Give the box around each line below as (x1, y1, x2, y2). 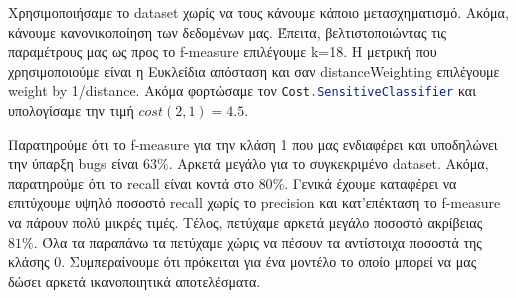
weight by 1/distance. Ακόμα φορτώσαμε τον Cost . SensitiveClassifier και (8, 80, 476, 101)
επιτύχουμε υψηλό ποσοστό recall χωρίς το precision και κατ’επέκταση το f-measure (8, 192, 501, 213)
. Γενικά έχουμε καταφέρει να (284, 172, 457, 193)
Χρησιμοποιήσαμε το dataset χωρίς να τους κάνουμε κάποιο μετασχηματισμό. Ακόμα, (8, 2, 509, 22)
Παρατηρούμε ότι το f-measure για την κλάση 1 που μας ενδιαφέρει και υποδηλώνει (8, 133, 498, 154)
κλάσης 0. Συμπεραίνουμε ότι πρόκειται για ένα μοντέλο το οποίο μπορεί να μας (8, 251, 477, 272)
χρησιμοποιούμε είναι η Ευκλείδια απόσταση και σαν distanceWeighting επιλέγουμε (8, 60, 500, 81)
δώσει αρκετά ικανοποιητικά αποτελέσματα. (8, 270, 261, 291)
